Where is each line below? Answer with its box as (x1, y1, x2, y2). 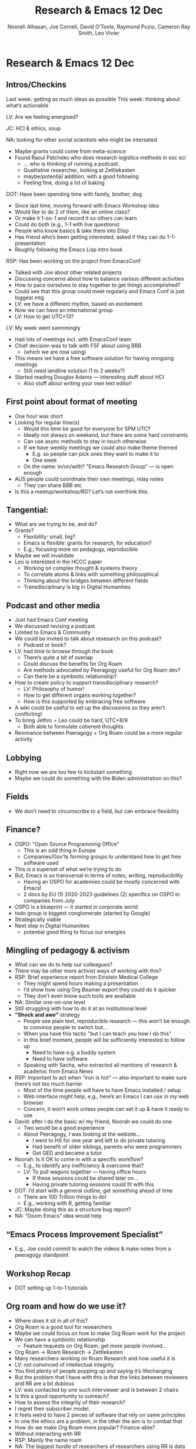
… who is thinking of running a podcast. (23, 160, 119, 167)
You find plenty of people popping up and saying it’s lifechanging (14, 1367, 172, 1375)
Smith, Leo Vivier (78, 29, 119, 36)
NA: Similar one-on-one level (14, 999, 85, 1006)
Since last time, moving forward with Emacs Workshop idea (14, 202, 159, 209)
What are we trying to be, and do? (14, 521, 97, 528)
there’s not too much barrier (14, 1080, 82, 1088)
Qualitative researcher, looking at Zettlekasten (23, 166, 135, 173)
